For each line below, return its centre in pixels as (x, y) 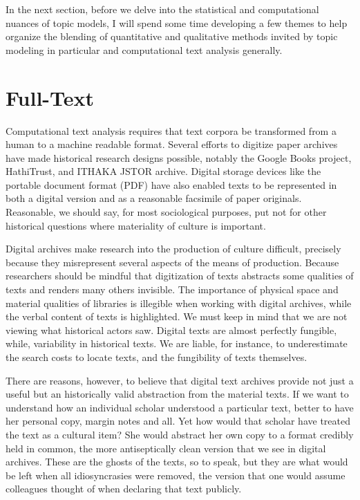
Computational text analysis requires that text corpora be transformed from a (171, 130)
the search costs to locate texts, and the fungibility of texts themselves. (157, 357)
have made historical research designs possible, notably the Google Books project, (179, 157)
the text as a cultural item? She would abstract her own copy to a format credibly (180, 434)
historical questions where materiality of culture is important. (136, 225)
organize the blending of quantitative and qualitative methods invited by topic (172, 36)
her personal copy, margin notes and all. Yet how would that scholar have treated (178, 421)
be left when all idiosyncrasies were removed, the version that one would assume (176, 475)
